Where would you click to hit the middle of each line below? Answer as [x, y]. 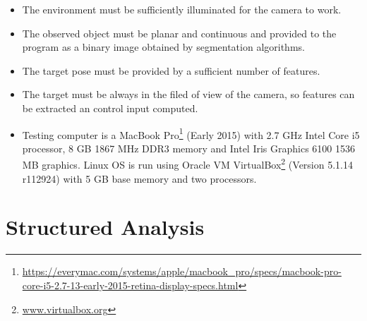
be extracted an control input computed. [110, 108]
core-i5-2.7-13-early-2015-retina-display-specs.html [130, 285]
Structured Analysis [105, 227]
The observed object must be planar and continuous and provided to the [179, 33]
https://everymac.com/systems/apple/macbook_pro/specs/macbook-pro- [182, 271]
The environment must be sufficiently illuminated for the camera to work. [182, 9]
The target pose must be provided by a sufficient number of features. [171, 70]
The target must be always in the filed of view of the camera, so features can [188, 94]
